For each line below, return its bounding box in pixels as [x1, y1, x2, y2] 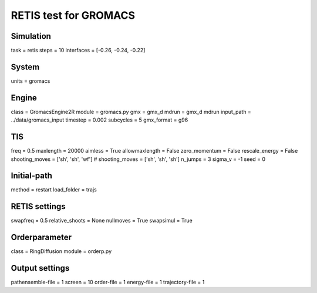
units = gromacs [11, 77, 50, 85]
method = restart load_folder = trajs [11, 186, 97, 193]
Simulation [11, 31, 51, 41]
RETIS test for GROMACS [11, 9, 135, 22]
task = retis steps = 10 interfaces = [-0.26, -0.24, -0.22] [11, 47, 146, 54]
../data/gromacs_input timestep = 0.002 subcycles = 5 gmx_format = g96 [11, 116, 188, 123]
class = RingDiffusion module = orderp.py [11, 248, 112, 255]
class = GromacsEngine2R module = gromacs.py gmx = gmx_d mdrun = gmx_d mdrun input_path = [11, 108, 252, 115]
